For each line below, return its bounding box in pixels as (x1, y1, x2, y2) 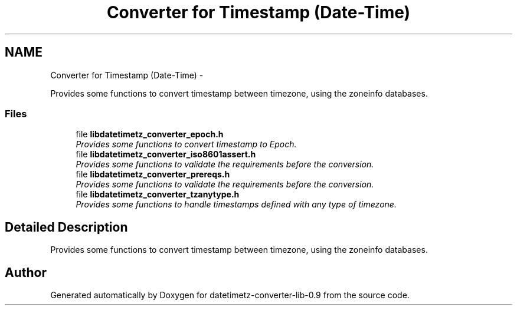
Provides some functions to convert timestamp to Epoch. (76, 139, 297, 150)
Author (5, 265, 47, 280)
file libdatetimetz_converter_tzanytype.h (76, 189, 240, 200)
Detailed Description (5, 219, 128, 235)
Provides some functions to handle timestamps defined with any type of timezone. (76, 199, 397, 210)
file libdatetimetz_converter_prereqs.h (76, 169, 230, 180)
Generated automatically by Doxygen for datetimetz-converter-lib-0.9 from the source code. (50, 290, 410, 301)
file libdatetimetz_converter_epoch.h (76, 129, 224, 140)
